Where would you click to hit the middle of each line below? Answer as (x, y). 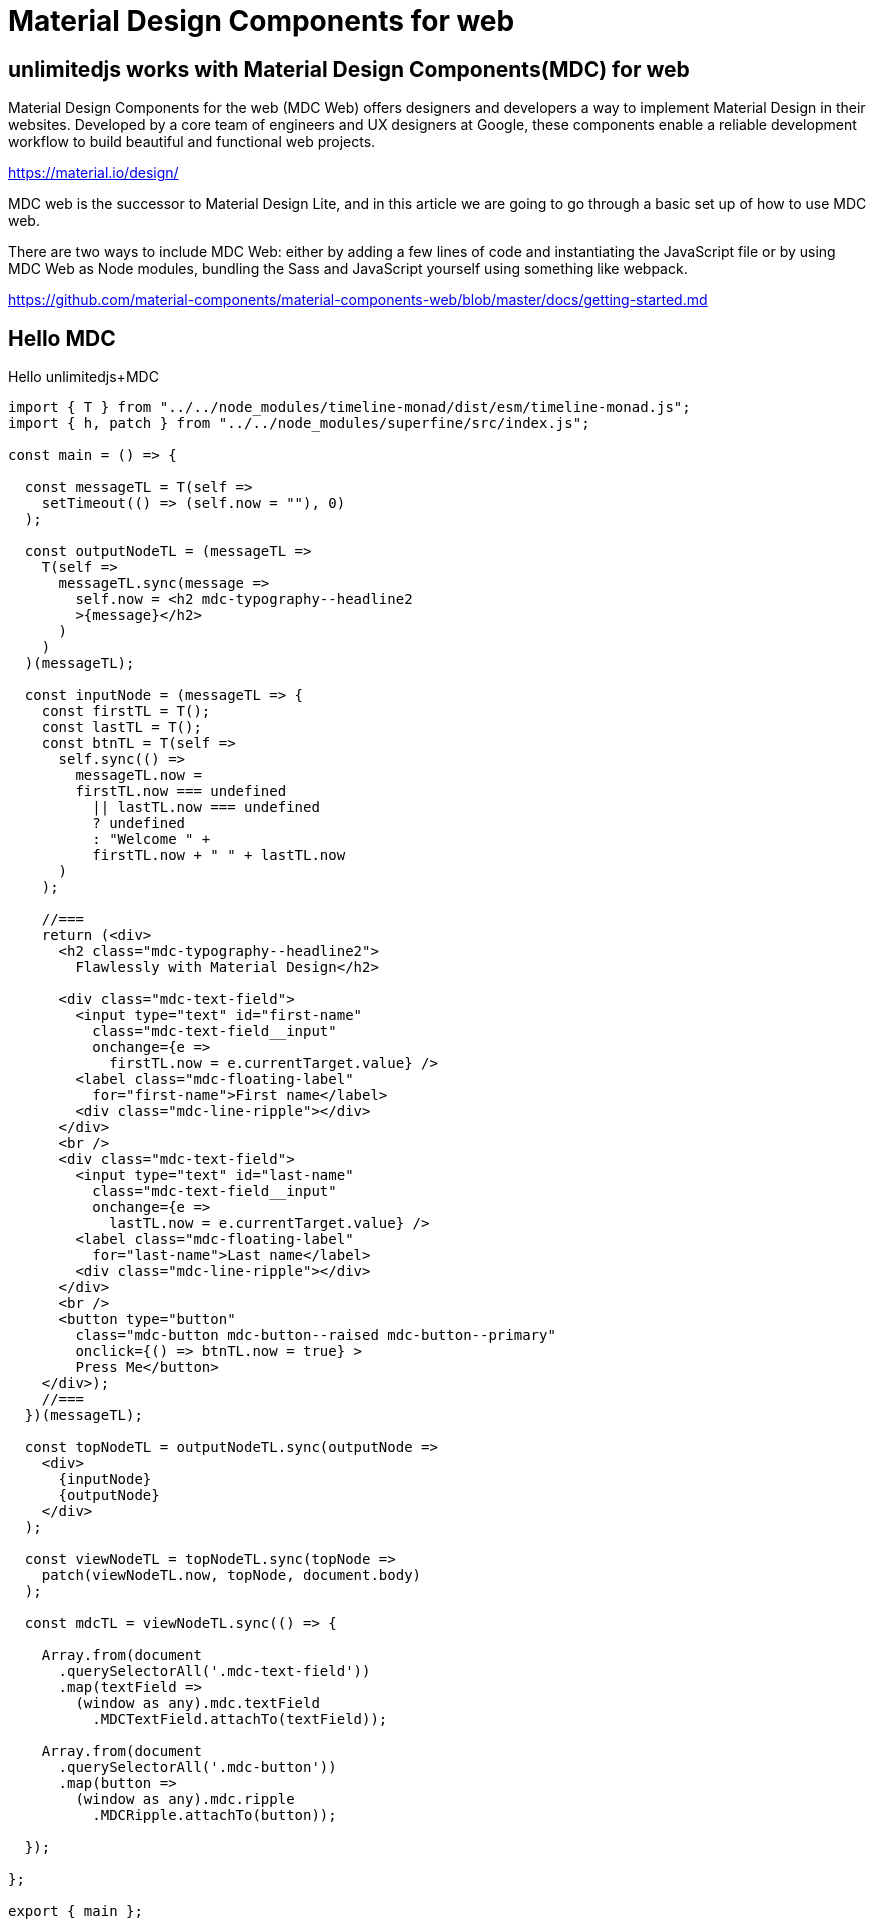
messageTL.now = (138, 775)
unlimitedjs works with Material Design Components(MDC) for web (349, 69)
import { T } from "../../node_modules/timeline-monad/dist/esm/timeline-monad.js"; (349, 407)
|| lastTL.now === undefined (206, 807)
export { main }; (75, 1911)
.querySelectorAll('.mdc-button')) (197, 1767)
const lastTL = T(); (121, 727)
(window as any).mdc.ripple (185, 1799)
